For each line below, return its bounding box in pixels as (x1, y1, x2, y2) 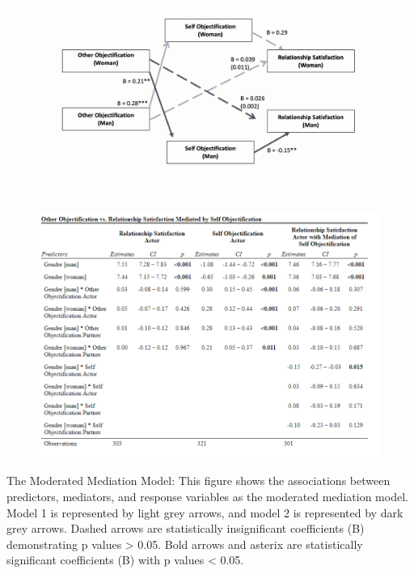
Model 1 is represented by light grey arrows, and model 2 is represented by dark (6, 504, 403, 521)
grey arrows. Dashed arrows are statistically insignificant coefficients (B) (6, 520, 365, 537)
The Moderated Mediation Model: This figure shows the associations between (6, 472, 391, 489)
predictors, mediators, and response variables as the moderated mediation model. (6, 488, 408, 505)
